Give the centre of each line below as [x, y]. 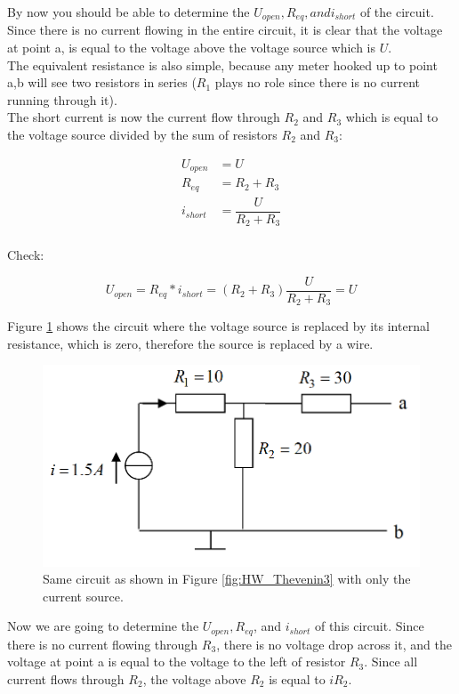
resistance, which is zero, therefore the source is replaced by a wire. [190, 343]
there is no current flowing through [103, 644]
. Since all [391, 662]
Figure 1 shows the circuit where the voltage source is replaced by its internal [218, 326]
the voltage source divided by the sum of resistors [142, 135]
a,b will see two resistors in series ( [102, 82]
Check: [26, 255]
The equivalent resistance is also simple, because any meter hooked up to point [222, 65]
